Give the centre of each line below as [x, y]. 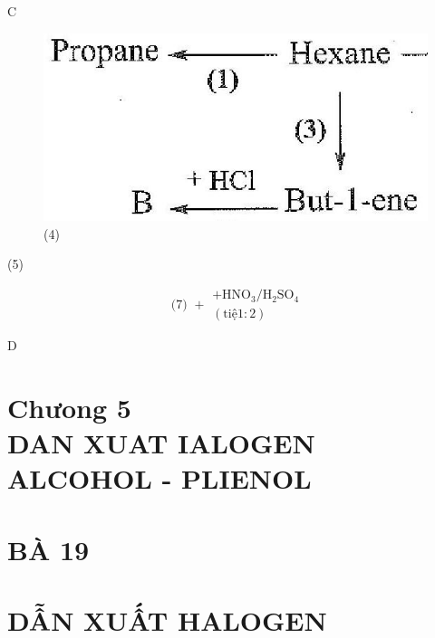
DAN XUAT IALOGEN [161, 443]
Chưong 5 [69, 407]
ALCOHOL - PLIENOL [159, 478]
